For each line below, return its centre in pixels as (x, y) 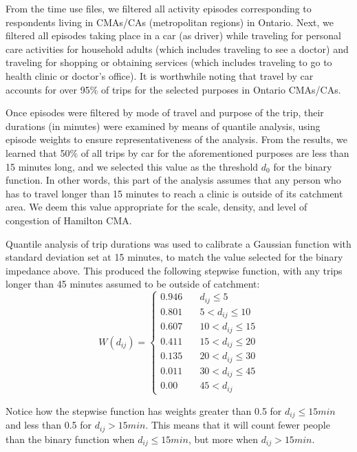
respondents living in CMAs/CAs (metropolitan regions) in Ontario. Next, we (170, 22)
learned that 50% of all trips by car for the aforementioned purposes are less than (177, 152)
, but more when (223, 439)
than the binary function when (70, 439)
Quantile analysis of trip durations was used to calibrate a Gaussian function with (178, 243)
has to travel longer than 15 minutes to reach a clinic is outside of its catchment (174, 193)
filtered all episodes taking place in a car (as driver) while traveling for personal (173, 35)
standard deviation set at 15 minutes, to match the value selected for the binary (174, 257)
